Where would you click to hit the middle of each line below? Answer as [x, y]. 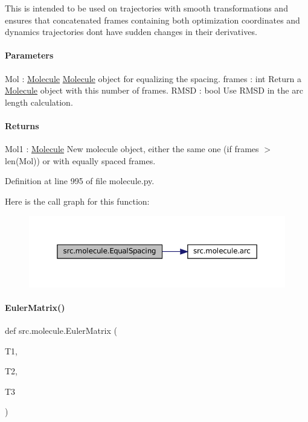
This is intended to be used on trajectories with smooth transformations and [146, 8]
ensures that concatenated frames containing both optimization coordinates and [152, 20]
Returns [22, 125]
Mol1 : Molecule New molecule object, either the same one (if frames [132, 149]
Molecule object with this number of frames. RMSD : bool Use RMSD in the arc [154, 90]
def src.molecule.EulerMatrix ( [61, 331]
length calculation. [39, 102]
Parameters [29, 55]
